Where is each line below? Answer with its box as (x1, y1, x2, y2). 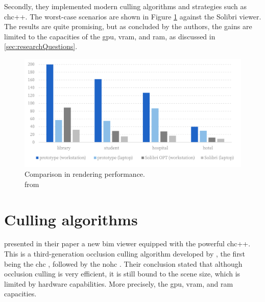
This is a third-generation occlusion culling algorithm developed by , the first (4, 248, 245, 259)
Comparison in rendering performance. (25, 169, 145, 179)
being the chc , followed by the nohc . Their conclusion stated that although (4, 258, 243, 269)
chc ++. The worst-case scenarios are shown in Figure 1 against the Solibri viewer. (4, 11, 261, 21)
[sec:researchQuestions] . (4, 41, 78, 52)
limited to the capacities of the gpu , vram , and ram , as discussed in (4, 31, 215, 41)
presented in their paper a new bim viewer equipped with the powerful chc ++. (4, 238, 251, 249)
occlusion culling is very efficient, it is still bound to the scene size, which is (4, 268, 240, 279)
